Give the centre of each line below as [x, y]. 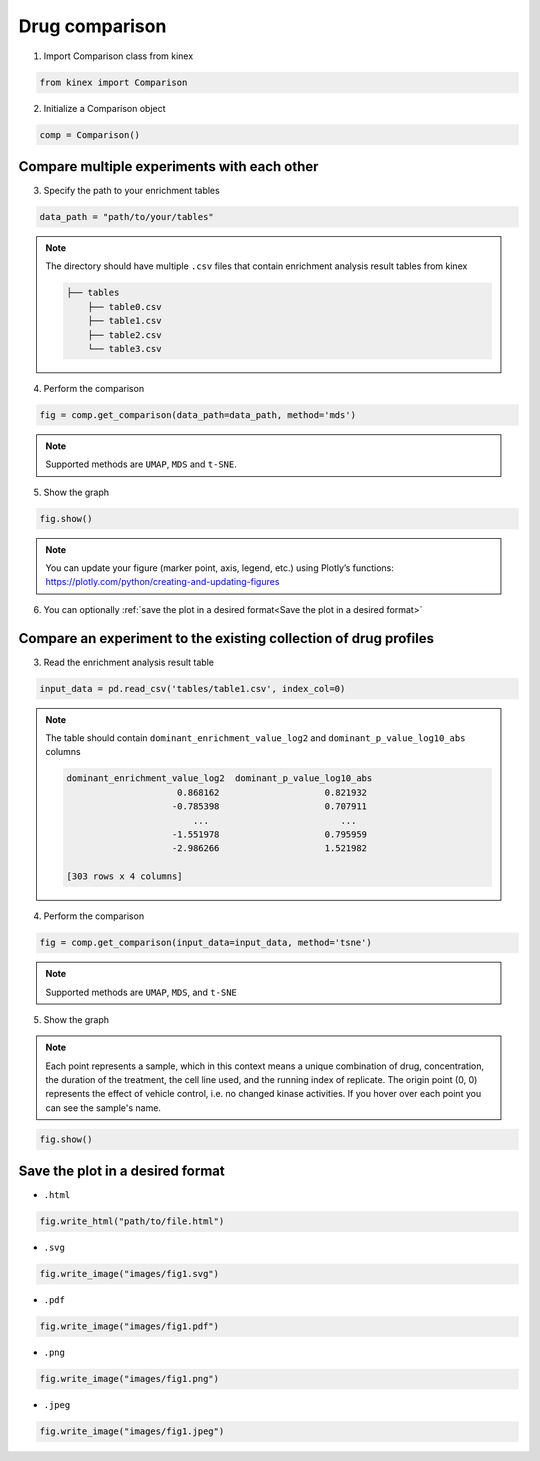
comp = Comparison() [89, 134]
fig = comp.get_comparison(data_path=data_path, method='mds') [198, 414]
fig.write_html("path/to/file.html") [132, 1221]
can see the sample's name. [103, 1107]
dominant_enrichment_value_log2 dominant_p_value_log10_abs [219, 778]
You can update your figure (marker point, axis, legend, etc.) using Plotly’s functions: [219, 568]
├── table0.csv [124, 306]
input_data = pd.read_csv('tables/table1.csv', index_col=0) [192, 688]
